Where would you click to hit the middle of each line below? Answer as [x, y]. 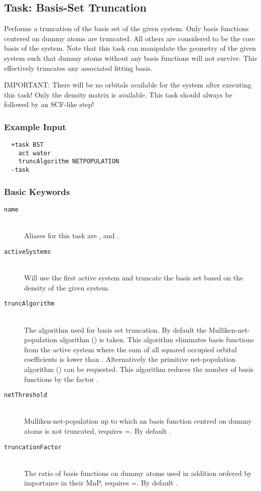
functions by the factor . [61, 379]
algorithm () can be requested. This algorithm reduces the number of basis [139, 369]
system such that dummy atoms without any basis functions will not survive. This [130, 58]
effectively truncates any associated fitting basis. [78, 68]
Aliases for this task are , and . [72, 235]
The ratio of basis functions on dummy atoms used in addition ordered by [138, 473]
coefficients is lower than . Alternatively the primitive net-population [130, 359]
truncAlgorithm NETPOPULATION [69, 162]
